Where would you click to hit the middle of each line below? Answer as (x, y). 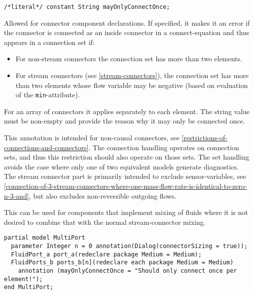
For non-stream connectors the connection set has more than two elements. (129, 59)
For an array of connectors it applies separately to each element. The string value (127, 111)
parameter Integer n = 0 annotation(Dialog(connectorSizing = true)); (129, 246)
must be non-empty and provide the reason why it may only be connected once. (125, 121)
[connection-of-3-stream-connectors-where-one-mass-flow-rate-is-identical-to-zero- (126, 186)
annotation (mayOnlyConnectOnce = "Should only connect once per (127, 271)
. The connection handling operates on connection (164, 147)
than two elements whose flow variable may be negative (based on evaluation (132, 85)
